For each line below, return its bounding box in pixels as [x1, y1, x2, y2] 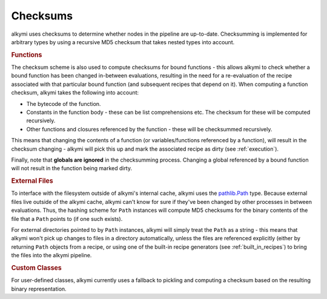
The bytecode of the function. [26, 100, 101, 107]
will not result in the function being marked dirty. [11, 165, 133, 172]
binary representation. [11, 285, 67, 292]
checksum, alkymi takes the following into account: [11, 89, 139, 96]
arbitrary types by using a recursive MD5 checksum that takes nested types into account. [11, 38, 235, 45]
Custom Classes [11, 263, 62, 272]
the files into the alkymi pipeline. [11, 252, 92, 259]
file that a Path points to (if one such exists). [11, 215, 123, 222]
